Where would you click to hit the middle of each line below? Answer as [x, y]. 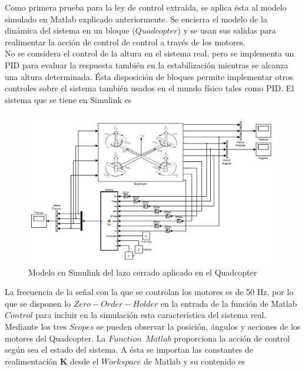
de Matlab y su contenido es [194, 361]
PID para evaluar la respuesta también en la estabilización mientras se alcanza [147, 64]
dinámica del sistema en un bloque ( [70, 30]
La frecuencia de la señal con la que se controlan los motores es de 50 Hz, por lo [149, 292]
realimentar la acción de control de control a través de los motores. [125, 42]
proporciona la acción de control [232, 338]
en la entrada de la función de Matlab [229, 303]
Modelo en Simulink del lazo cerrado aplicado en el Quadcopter [143, 272]
